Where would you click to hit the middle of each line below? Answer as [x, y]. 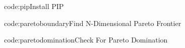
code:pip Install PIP [34, 6]
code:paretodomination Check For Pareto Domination [86, 40]
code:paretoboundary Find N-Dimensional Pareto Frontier [93, 23]
